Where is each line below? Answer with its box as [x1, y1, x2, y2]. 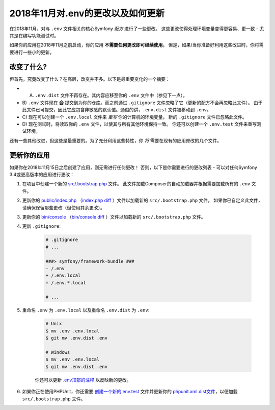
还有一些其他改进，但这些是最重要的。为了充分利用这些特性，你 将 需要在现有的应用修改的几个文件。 [9, 137, 222, 143]
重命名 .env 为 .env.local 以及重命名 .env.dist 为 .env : [22, 307, 150, 313]
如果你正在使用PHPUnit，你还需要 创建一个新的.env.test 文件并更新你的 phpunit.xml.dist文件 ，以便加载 [22, 389, 238, 395]
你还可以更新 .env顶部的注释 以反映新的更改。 [35, 377, 132, 383]
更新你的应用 [9, 151, 50, 159]
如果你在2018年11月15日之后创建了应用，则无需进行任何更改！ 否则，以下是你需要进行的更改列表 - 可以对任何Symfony [9, 164, 257, 171]
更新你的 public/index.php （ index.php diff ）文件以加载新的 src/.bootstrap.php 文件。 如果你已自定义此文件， [22, 197, 263, 204]
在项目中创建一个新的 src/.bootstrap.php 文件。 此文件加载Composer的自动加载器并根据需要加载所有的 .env [22, 181, 251, 187]
